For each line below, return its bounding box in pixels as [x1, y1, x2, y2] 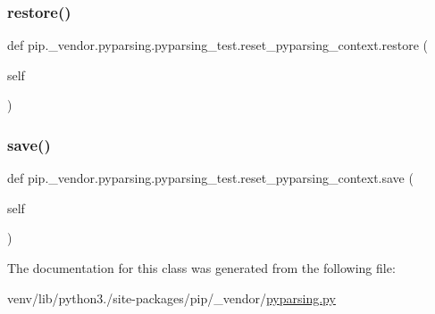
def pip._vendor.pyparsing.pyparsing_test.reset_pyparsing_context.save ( [7, 169, 414, 187]
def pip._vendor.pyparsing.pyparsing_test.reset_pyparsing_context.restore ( [7, 36, 428, 54]
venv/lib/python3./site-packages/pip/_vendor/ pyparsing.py [7, 288, 336, 307]
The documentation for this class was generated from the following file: [7, 259, 396, 277]
